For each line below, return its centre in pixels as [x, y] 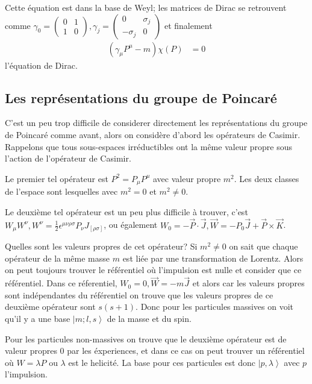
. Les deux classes [267, 178]
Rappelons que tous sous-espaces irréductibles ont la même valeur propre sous [149, 146]
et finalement [188, 25]
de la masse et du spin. [149, 318]
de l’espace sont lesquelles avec [61, 191]
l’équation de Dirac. [41, 65]
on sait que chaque [264, 246]
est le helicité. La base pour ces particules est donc [162, 362]
